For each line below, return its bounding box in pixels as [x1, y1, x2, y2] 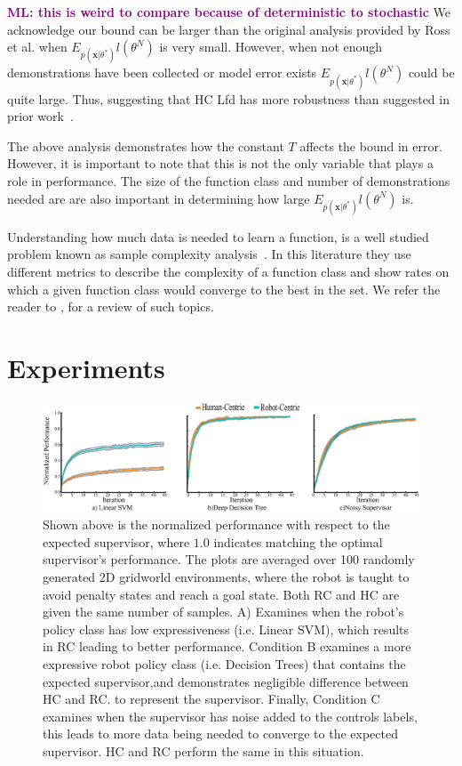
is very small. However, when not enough [159, 37, 383, 56]
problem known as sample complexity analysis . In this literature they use [7, 245, 411, 263]
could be [408, 63, 455, 82]
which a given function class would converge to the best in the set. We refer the [7, 279, 441, 298]
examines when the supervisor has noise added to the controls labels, [43, 706, 418, 725]
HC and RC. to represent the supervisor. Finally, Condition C [43, 689, 380, 708]
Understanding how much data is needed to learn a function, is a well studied [7, 227, 429, 246]
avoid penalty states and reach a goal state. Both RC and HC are [43, 585, 400, 603]
